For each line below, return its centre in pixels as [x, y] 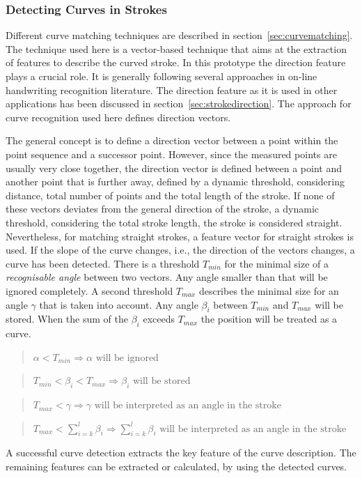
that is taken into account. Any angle [119, 304]
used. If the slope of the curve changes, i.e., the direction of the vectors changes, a [180, 250]
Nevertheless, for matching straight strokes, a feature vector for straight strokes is [180, 236]
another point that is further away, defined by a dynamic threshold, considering [175, 182]
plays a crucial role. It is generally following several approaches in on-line [162, 76]
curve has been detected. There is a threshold [103, 263]
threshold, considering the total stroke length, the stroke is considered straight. [174, 222]
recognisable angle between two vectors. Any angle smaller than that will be [167, 277]
